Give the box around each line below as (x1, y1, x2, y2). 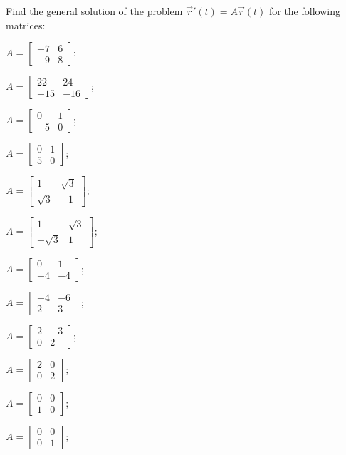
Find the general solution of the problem (6, 4, 183, 18)
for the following (268, 4, 340, 18)
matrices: (6, 17, 46, 32)
